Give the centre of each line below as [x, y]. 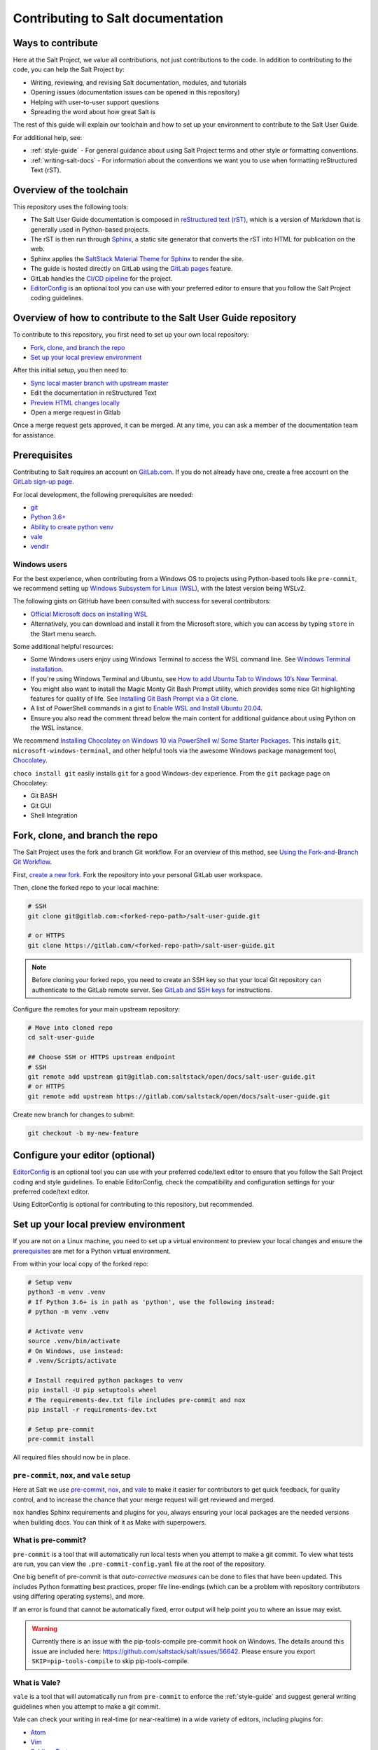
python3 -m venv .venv [66, 1292]
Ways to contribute [55, 43]
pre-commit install [61, 1439]
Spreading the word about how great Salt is [93, 112]
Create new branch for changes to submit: [74, 1114]
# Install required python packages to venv [105, 1380]
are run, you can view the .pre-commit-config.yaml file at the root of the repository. [139, 1564]
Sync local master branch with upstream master [99, 383]
